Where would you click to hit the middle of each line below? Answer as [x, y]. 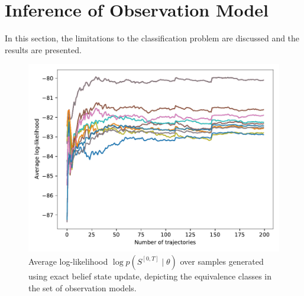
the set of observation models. [83, 287]
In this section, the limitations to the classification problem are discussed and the [152, 38]
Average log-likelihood [68, 261]
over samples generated [222, 261]
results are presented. [43, 49]
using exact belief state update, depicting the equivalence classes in [150, 276]
